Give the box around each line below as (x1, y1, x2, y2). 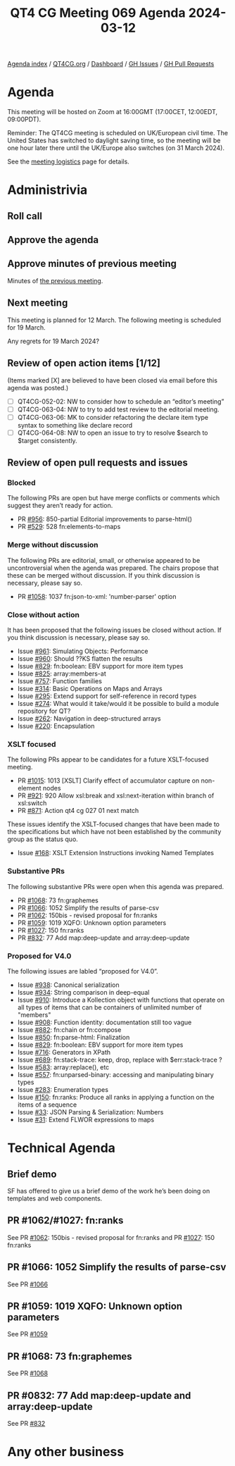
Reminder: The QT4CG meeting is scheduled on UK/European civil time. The (7, 129, 229, 137)
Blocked (7, 478, 37, 487)
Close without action (7, 609, 80, 619)
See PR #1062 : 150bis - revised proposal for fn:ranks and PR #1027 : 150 (7, 1233, 215, 1241)
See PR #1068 (7, 1369, 48, 1378)
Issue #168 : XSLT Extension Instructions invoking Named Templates (17, 849, 215, 857)
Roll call (7, 210, 42, 222)
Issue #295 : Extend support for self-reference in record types (17, 692, 197, 700)
